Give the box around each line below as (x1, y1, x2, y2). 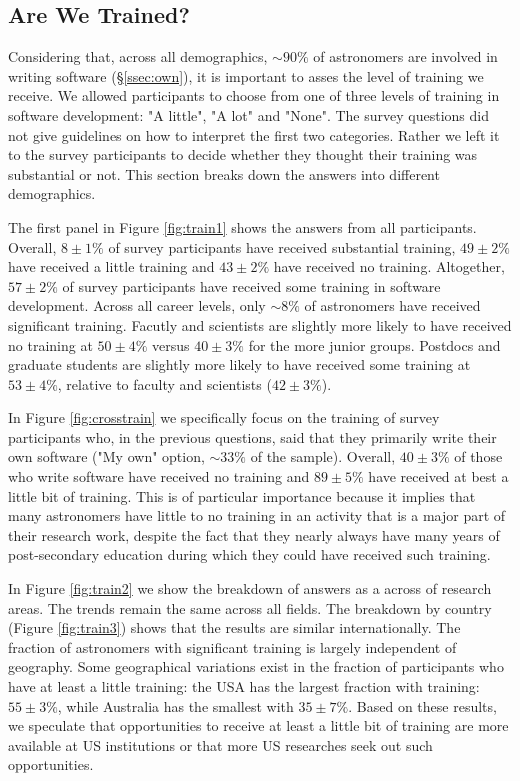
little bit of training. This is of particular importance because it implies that (8, 485, 476, 506)
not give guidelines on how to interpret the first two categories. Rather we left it (8, 124, 500, 145)
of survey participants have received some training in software (62, 275, 441, 296)
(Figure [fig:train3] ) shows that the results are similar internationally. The (8, 617, 461, 638)
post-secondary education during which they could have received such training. (8, 544, 491, 565)
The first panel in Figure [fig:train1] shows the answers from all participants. (8, 216, 477, 237)
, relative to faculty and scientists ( (57, 373, 272, 394)
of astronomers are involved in (313, 46, 498, 67)
